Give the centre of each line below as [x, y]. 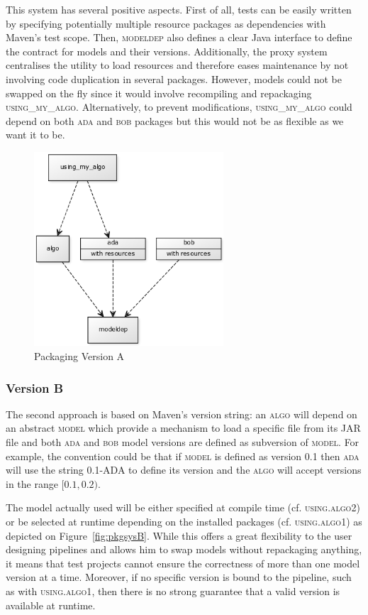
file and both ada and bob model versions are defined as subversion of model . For [183, 442]
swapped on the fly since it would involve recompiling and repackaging [159, 93]
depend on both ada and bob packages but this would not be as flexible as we [175, 120]
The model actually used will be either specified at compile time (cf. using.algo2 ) [183, 507]
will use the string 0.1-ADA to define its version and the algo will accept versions [184, 470]
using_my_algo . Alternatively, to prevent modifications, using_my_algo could [179, 107]
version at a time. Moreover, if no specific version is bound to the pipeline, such [179, 577]
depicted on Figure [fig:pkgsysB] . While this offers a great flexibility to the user [179, 535]
